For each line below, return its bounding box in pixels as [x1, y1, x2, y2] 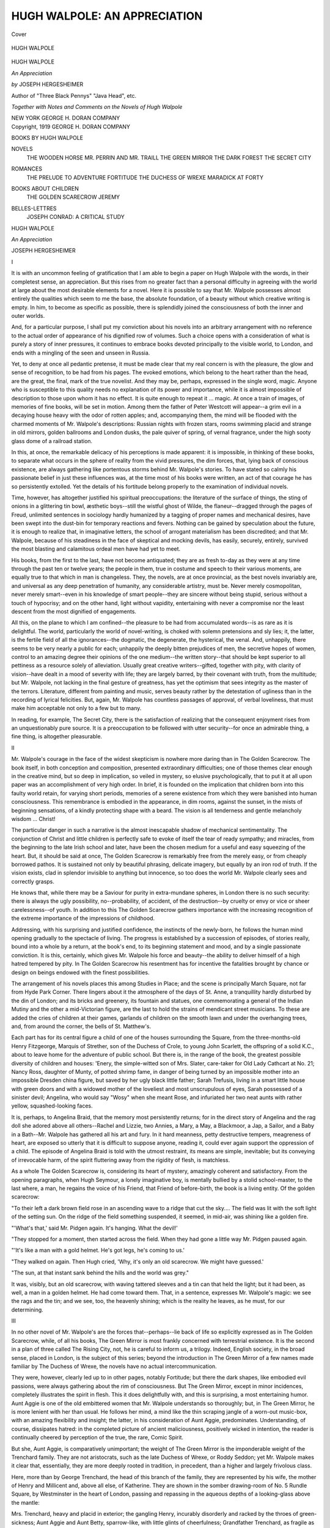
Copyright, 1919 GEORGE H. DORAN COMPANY [11, 123, 131, 130]
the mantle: [11, 1499, 40, 1506]
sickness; [11, 1519, 35, 1526]
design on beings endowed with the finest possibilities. [11, 969, 150, 976]
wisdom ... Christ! [11, 815, 56, 822]
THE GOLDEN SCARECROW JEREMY [26, 193, 120, 201]
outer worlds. [11, 312, 45, 320]
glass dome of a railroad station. [11, 437, 93, 444]
